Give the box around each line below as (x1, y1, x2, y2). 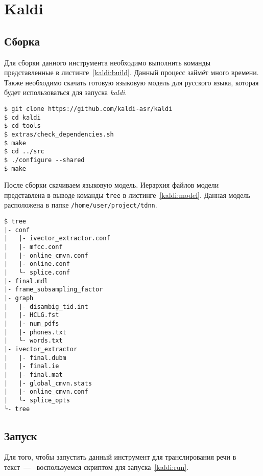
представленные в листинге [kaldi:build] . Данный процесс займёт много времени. (4, 67, 259, 78)
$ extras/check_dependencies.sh (4, 130, 114, 138)
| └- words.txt (4, 337, 63, 345)
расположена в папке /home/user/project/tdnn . (4, 199, 157, 210)
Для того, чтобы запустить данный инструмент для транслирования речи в (4, 451, 236, 462)
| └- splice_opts (4, 396, 70, 404)
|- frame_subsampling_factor (4, 286, 103, 293)
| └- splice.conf (4, 269, 70, 277)
